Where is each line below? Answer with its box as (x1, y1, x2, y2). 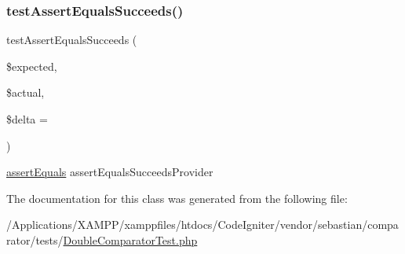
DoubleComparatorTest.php (63, 231, 198, 248)
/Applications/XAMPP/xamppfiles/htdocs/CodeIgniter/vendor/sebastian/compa (6, 216, 399, 233)
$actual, (6, 84, 45, 101)
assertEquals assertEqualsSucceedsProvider (6, 164, 213, 180)
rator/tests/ (6, 231, 64, 248)
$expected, (6, 57, 57, 74)
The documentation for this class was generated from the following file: (6, 190, 348, 206)
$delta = (6, 111, 48, 127)
